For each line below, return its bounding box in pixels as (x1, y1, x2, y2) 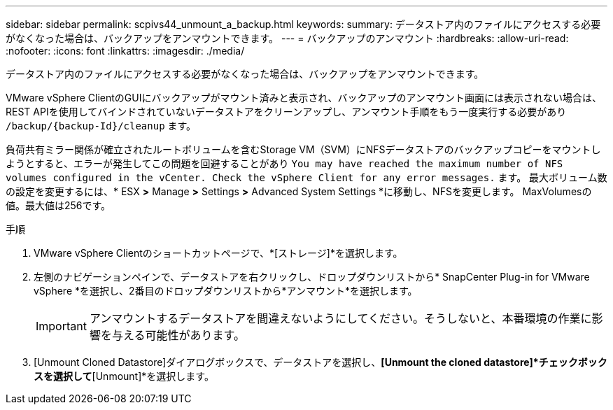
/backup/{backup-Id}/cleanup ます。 (6, 120, 197, 132)
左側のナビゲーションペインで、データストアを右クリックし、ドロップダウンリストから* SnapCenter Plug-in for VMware (34, 271, 590, 283)
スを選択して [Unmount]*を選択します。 (34, 370, 214, 382)
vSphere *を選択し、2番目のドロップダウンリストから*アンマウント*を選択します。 (34, 285, 418, 297)
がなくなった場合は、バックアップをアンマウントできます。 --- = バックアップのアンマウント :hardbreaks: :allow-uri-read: (6, 32, 569, 44)
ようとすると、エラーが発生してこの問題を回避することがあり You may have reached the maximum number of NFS (6, 157, 563, 169)
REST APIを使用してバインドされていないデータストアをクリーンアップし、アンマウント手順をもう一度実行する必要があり (6, 106, 567, 118)
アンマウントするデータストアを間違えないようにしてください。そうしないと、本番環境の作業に (89, 311, 592, 325)
